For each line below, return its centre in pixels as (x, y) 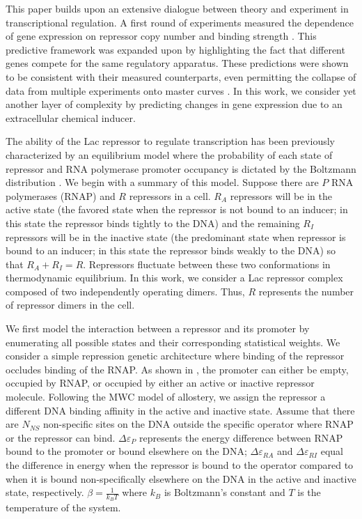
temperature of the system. (63, 508)
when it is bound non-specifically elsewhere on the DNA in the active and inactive (181, 478)
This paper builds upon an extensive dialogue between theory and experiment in (177, 8)
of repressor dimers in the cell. (70, 305)
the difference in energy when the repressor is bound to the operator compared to (180, 465)
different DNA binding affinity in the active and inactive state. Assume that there (180, 410)
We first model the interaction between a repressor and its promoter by (158, 328)
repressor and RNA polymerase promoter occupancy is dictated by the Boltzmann (181, 168)
